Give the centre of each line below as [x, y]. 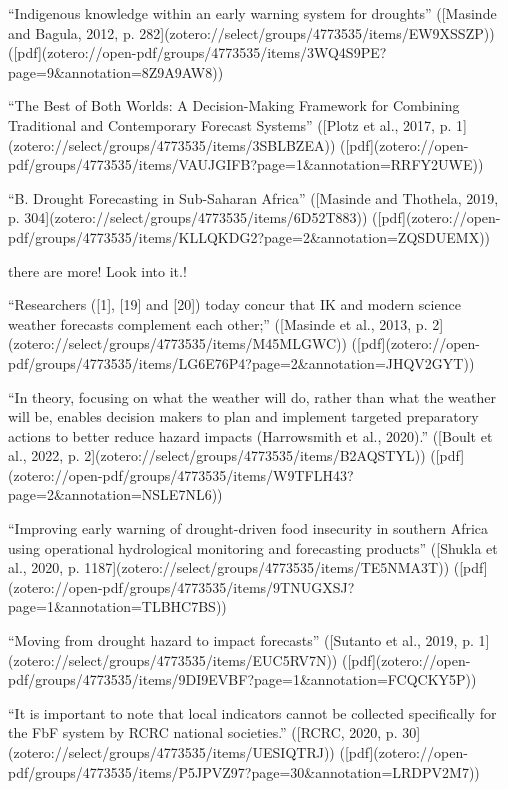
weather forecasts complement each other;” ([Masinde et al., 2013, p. [218, 323]
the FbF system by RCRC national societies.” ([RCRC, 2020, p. [203, 732]
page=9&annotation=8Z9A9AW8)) [116, 71]
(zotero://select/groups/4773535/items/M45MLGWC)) [177, 343]
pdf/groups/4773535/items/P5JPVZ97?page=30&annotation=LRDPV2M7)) [244, 771]
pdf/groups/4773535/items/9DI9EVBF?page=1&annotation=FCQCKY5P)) [242, 679]
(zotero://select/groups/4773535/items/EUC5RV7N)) [173, 659]
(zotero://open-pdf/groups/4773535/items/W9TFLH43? [181, 474]
